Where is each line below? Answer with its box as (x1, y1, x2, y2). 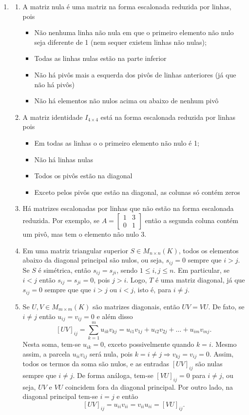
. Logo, (126, 275, 147, 284)
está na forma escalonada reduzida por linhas (100, 112, 236, 122)
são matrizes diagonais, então (92, 301, 180, 311)
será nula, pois (89, 348, 133, 358)
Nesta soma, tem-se (22, 339, 81, 349)
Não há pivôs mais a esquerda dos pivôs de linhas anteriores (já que (34, 69, 236, 79)
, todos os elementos (178, 245, 239, 255)
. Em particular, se (173, 264, 230, 275)
